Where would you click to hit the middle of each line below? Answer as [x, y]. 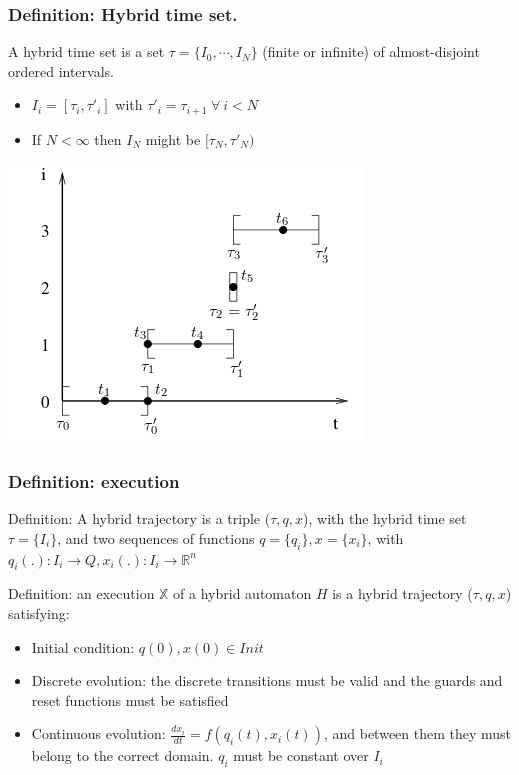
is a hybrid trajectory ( [402, 593]
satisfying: [39, 613]
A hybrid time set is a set [86, 51]
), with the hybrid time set [385, 518]
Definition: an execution [81, 593]
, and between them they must [417, 733]
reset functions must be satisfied [130, 699]
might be [173, 138]
